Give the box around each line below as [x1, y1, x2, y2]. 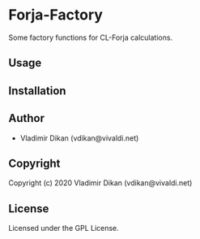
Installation [8, 84, 66, 98]
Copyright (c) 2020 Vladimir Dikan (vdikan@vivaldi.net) [8, 178, 193, 188]
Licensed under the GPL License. [8, 224, 119, 233]
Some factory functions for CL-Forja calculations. [8, 33, 172, 42]
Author [8, 111, 45, 125]
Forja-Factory [8, 6, 104, 24]
